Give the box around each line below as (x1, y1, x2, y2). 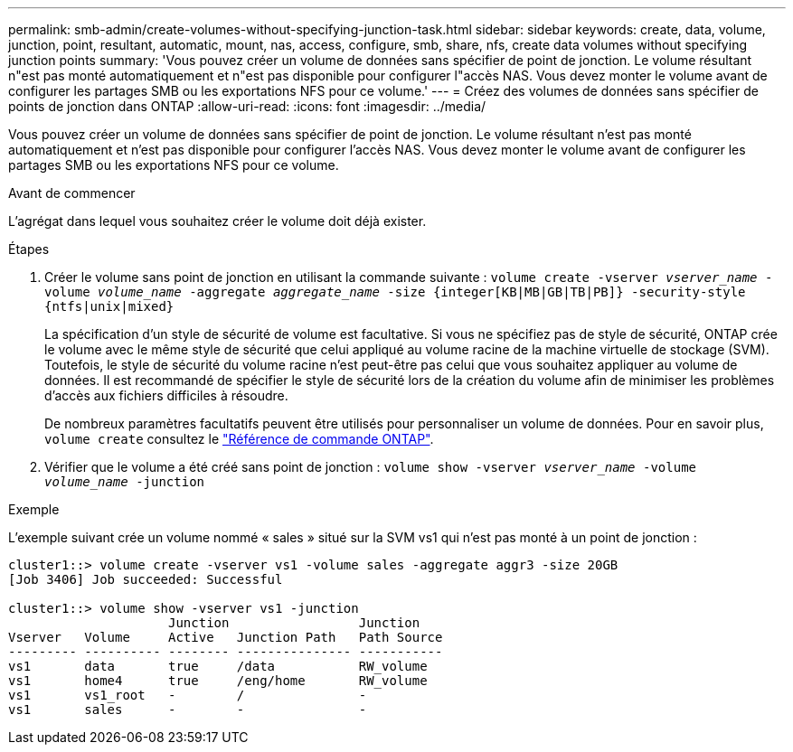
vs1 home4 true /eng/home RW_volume (8, 673, 428, 688)
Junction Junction (168, 616, 420, 630)
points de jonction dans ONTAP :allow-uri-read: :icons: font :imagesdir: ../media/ (8, 99, 486, 114)
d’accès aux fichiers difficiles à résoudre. (44, 388, 288, 403)
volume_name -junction (44, 475, 205, 489)
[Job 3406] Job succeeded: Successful (8, 572, 283, 587)
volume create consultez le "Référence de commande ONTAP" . (44, 431, 434, 446)
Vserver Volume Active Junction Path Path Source (8, 630, 443, 644)
